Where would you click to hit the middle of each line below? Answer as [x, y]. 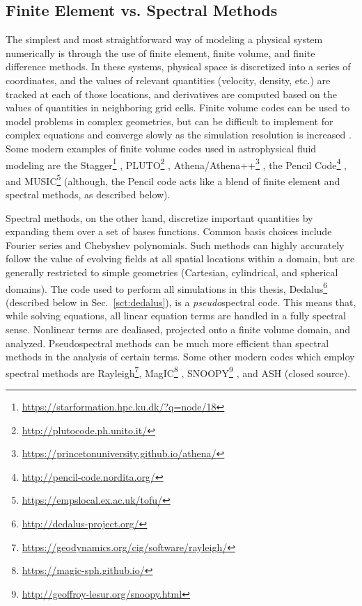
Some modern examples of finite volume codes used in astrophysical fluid [161, 148]
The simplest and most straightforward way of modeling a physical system [164, 39]
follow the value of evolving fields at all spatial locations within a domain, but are [180, 258]
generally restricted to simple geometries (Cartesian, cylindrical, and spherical [172, 272]
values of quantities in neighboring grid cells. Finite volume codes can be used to [178, 107]
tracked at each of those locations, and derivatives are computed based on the [171, 94]
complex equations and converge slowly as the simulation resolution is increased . [179, 135]
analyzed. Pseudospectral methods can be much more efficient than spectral [167, 343]
